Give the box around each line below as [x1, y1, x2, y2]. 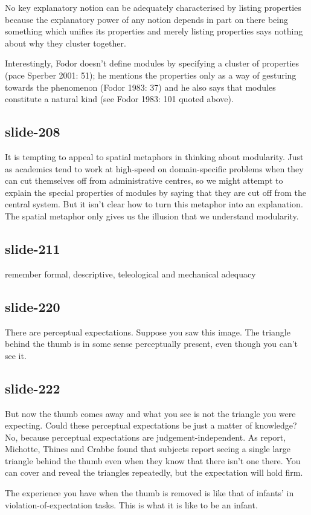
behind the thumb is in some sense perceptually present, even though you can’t [5, 337, 298, 350]
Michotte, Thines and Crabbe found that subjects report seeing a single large [5, 442, 291, 455]
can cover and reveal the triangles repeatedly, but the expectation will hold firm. [5, 466, 303, 479]
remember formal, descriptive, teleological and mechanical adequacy [5, 267, 256, 280]
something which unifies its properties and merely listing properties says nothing [5, 25, 303, 37]
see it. [5, 349, 27, 361]
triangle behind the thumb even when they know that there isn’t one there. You [5, 454, 301, 467]
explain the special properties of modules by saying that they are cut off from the [5, 186, 307, 198]
